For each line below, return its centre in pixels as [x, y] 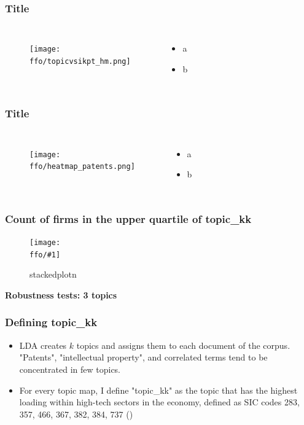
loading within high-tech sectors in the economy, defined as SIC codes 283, [159, 402]
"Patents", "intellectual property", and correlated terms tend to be [143, 357]
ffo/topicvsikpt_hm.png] [80, 61]
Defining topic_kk [51, 322]
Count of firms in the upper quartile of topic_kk [128, 218]
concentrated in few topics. [70, 369]
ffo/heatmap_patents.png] [82, 167]
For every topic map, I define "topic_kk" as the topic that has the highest [158, 390]
